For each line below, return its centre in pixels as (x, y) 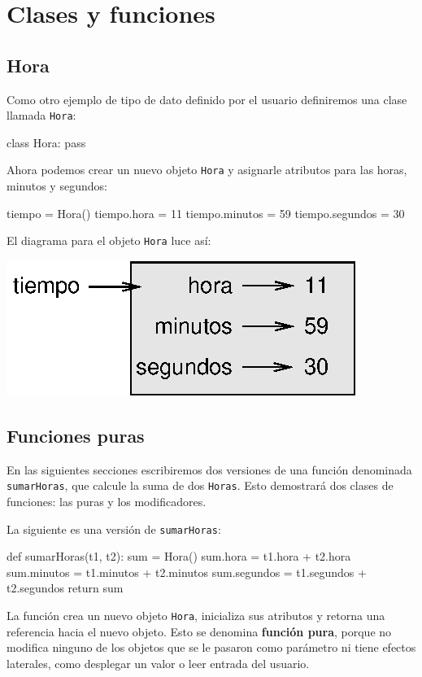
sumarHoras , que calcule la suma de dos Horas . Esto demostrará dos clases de (200, 485)
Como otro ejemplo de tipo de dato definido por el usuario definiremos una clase (207, 99)
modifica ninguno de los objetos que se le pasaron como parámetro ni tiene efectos (211, 647)
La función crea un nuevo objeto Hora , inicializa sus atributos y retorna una (196, 615)
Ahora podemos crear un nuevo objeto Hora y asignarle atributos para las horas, (207, 170)
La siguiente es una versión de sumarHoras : (114, 528)
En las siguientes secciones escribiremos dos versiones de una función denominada (209, 469)
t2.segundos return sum (65, 588)
